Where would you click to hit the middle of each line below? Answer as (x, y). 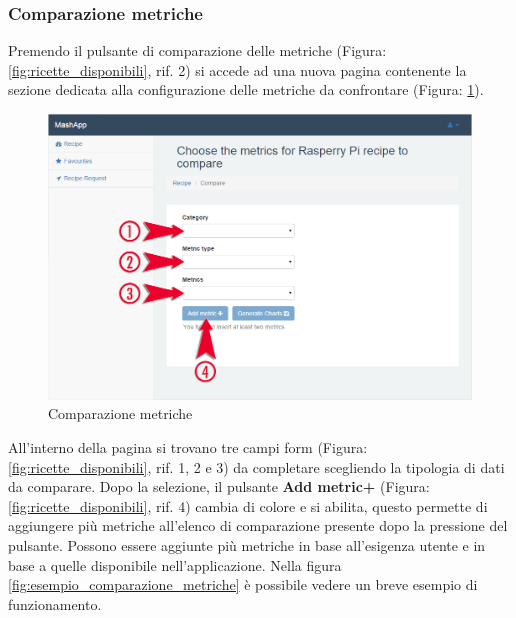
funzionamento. (55, 603)
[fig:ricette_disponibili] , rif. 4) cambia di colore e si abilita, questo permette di (248, 505)
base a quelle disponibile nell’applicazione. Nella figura (175, 564)
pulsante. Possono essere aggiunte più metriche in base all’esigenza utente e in (247, 545)
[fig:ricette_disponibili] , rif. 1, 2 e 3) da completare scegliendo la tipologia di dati (256, 466)
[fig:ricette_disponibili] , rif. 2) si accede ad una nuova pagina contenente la (237, 69)
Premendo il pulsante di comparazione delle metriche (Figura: (197, 50)
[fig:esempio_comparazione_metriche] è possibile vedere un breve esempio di (243, 584)
